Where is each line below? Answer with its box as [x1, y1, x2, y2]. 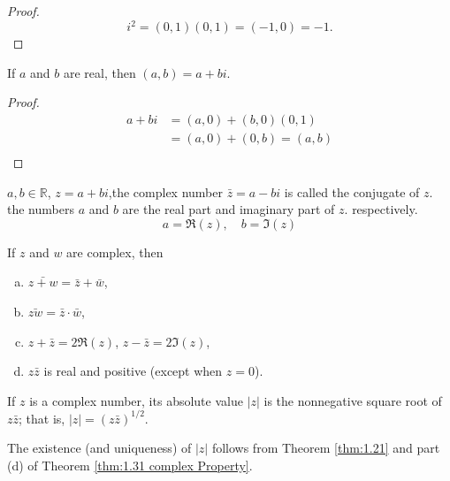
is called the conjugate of [284, 182, 420, 201]
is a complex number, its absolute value [29, 391, 243, 409]
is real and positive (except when [43, 362, 223, 380]
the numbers [7, 200, 74, 218]
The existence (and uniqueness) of [7, 439, 192, 457]
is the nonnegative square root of [263, 391, 442, 409]
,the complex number [108, 182, 223, 201]
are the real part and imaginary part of [122, 200, 335, 218]
